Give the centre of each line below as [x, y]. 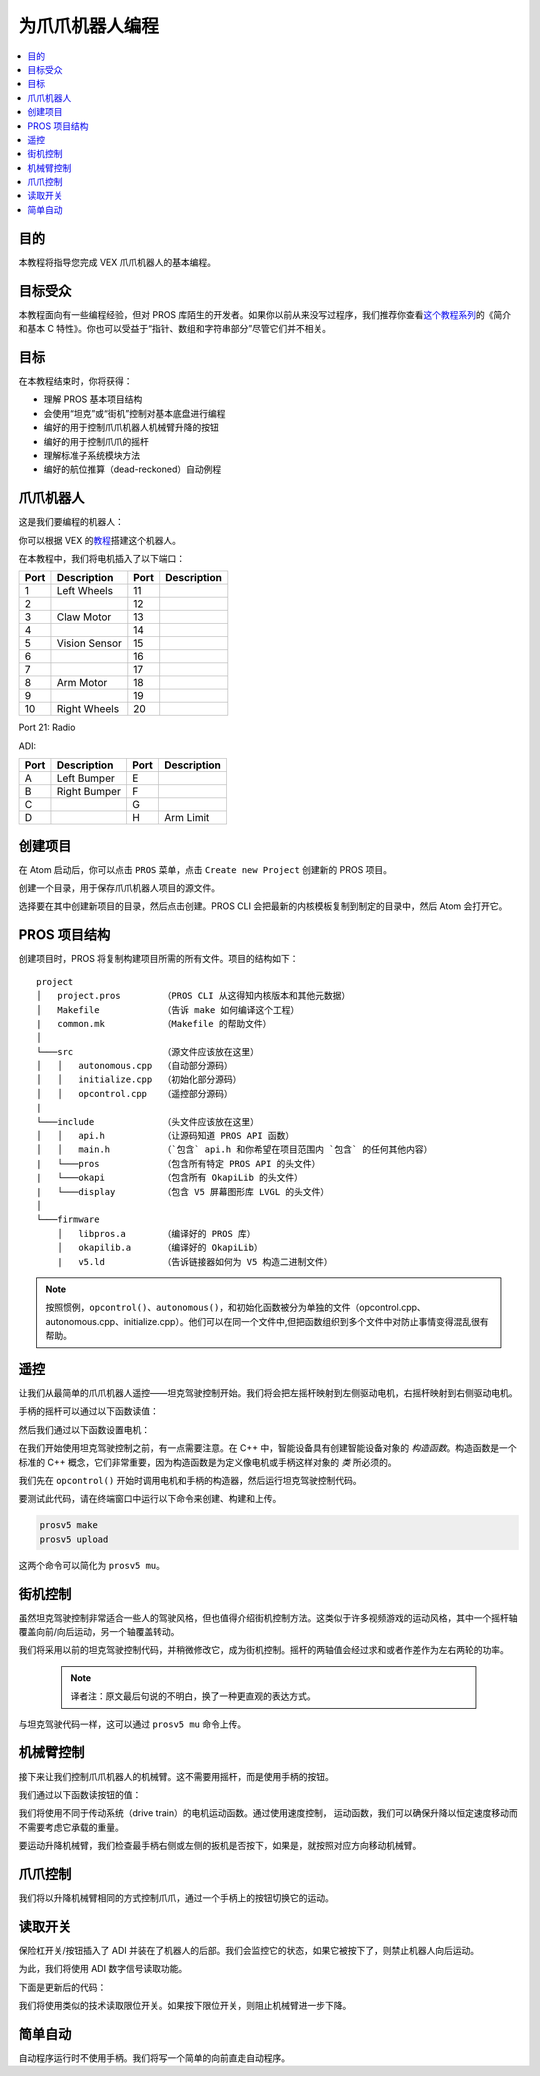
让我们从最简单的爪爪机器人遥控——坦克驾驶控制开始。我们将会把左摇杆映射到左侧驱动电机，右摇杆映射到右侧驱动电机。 [268, 1393]
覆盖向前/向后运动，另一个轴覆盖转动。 [99, 1632]
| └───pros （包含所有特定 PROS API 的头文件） [178, 1163]
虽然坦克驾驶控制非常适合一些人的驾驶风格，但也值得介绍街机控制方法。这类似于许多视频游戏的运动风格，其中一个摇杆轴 [268, 1617]
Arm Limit [186, 818]
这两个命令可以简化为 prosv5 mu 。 [91, 1565]
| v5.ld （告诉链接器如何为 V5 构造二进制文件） [195, 1261]
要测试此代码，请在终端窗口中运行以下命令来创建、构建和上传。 [150, 1499]
